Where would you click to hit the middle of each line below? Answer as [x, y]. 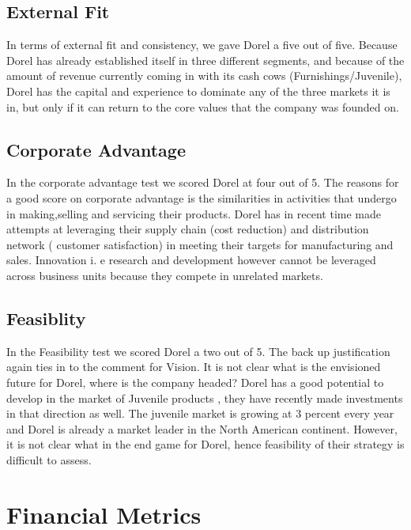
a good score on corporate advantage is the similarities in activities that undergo [202, 197]
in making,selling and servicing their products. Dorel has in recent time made [194, 213]
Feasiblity [46, 318]
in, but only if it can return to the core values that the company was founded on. [203, 106]
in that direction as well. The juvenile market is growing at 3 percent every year [200, 413]
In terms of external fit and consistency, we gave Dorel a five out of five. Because [202, 45]
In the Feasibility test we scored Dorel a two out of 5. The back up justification [198, 351]
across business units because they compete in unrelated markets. [165, 275]
